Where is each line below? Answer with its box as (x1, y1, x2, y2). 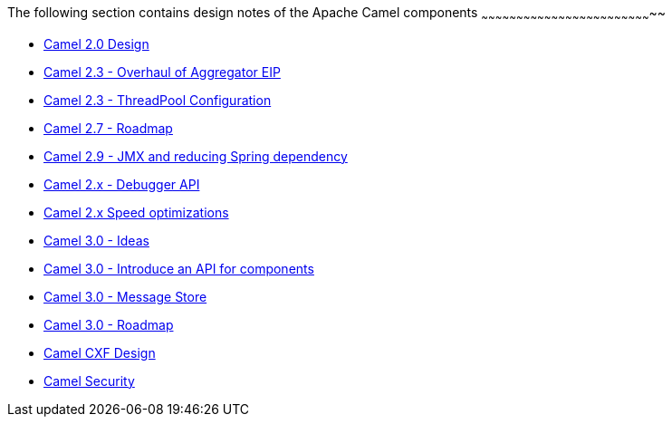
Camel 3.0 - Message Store (43, 288, 207, 304)
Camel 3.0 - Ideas (43, 232, 149, 248)
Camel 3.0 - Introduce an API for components (43, 260, 314, 276)
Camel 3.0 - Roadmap (43, 316, 174, 332)
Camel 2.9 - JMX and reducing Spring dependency (43, 148, 348, 164)
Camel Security (43, 372, 135, 389)
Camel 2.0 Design (43, 35, 149, 52)
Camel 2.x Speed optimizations (43, 204, 229, 220)
